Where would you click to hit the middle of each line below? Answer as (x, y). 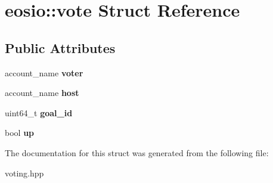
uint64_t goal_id (39, 112)
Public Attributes (60, 47)
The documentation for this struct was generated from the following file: (137, 152)
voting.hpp (24, 173)
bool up (20, 133)
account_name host (42, 93)
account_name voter (44, 72)
